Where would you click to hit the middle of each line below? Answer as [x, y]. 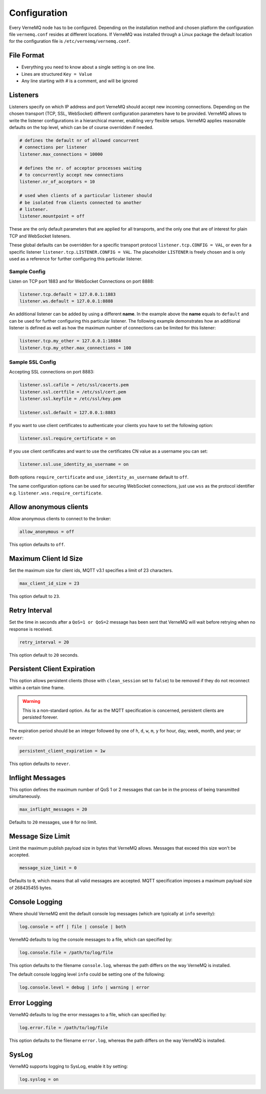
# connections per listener [53, 147]
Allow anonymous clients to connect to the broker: [60, 519]
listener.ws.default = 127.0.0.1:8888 [66, 301]
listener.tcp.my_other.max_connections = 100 [75, 348]
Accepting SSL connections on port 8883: [52, 372]
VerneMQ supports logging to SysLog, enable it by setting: [68, 1066]
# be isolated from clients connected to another [81, 202]
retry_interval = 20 [44, 642]
